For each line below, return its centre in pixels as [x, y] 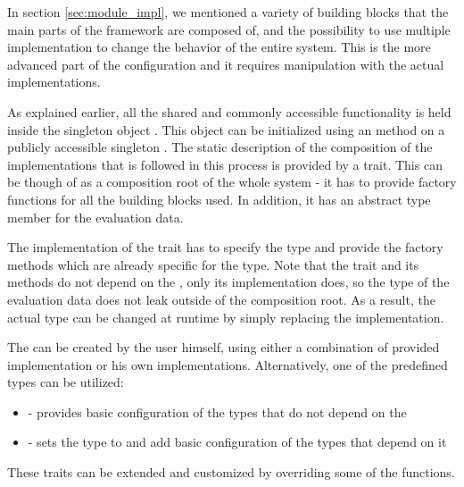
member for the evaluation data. [95, 217]
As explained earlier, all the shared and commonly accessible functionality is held [229, 111]
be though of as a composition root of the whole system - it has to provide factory [232, 182]
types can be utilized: [66, 382]
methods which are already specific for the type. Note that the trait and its [213, 264]
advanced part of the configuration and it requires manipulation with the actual [226, 64]
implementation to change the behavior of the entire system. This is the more [219, 47]
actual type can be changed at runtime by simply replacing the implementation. [226, 317]
